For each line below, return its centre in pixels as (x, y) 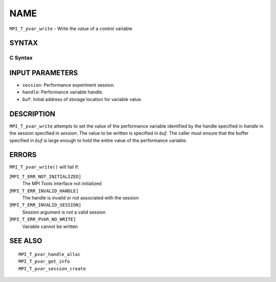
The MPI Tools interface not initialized (62, 184)
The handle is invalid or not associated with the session (80, 198)
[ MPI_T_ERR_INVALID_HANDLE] (44, 191)
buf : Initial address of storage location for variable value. (82, 99)
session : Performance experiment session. (68, 85)
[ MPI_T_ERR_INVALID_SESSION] (45, 205)
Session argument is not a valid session (64, 212)
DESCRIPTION (32, 114)
